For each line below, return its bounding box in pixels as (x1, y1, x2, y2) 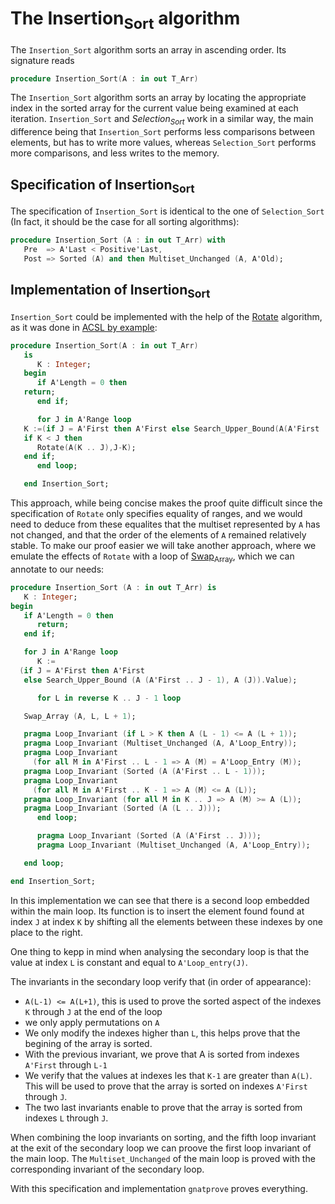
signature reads (10, 54, 75, 66)
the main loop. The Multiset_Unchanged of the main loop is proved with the (10, 1152, 316, 1164)
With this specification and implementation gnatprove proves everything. (10, 1182, 308, 1194)
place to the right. (10, 926, 83, 938)
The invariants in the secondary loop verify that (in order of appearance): (10, 975, 312, 987)
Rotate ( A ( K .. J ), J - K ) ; (36, 442, 137, 452)
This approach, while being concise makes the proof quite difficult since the (10, 497, 323, 509)
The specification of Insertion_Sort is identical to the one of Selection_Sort (10, 205, 325, 217)
